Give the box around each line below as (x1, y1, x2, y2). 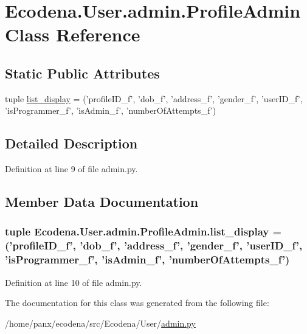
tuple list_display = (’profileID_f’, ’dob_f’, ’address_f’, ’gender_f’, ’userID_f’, (5, 92, 303, 105)
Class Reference (5, 22, 140, 47)
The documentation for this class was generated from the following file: (5, 296, 269, 309)
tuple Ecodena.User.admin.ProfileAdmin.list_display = (5, 224, 282, 239)
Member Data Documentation (5, 192, 199, 211)
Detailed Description (5, 134, 138, 153)
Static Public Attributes (5, 63, 160, 82)
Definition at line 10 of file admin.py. (5, 276, 142, 288)
